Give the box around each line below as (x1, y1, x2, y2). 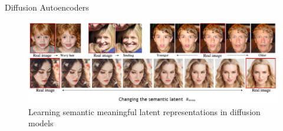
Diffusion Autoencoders (5, 1, 89, 13)
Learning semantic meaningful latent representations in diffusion (28, 105, 261, 117)
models (28, 117, 54, 129)
